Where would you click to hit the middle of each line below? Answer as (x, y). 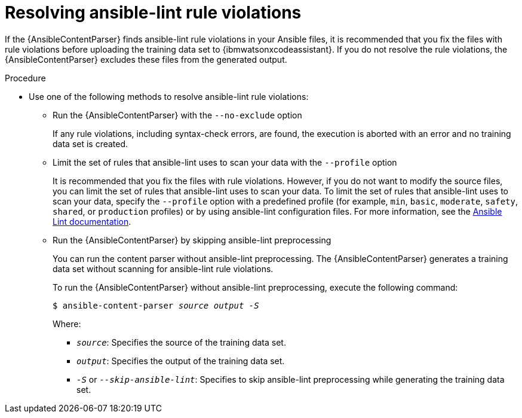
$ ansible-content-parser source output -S (156, 305)
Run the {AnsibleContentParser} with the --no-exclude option (177, 115)
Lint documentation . (92, 221)
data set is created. (90, 144)
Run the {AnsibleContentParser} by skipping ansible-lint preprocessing (192, 240)
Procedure (25, 78)
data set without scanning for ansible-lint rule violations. (163, 269)
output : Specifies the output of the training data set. (181, 361)
